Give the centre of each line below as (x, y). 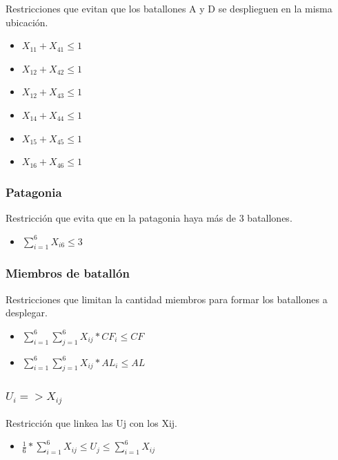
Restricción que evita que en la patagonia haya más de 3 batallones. (149, 217)
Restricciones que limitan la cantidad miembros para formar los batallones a (167, 299)
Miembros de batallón (68, 273)
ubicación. (27, 22)
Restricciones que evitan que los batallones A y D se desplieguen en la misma (169, 8)
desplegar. (27, 313)
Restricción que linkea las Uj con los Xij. (91, 422)
